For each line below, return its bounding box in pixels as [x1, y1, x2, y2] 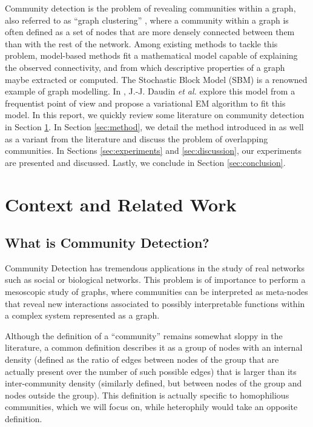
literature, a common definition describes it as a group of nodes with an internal [5, 341, 303, 354]
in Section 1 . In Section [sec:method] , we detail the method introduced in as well [5, 120, 304, 133]
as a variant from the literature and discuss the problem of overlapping [5, 132, 268, 145]
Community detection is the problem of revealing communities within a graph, [5, 2, 296, 14]
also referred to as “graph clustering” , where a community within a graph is [5, 13, 289, 26]
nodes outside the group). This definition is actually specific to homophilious [5, 388, 289, 401]
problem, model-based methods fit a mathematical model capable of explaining [5, 49, 298, 62]
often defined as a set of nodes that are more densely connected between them [5, 25, 295, 38]
